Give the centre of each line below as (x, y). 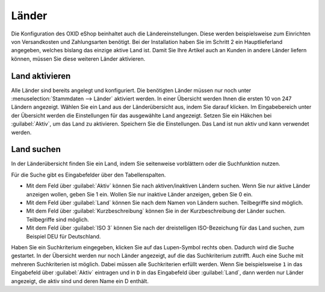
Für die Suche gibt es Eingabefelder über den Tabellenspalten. (88, 175)
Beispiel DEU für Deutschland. (63, 236)
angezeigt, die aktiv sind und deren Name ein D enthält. (80, 281)
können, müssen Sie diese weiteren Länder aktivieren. (78, 59)
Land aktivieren (41, 76)
